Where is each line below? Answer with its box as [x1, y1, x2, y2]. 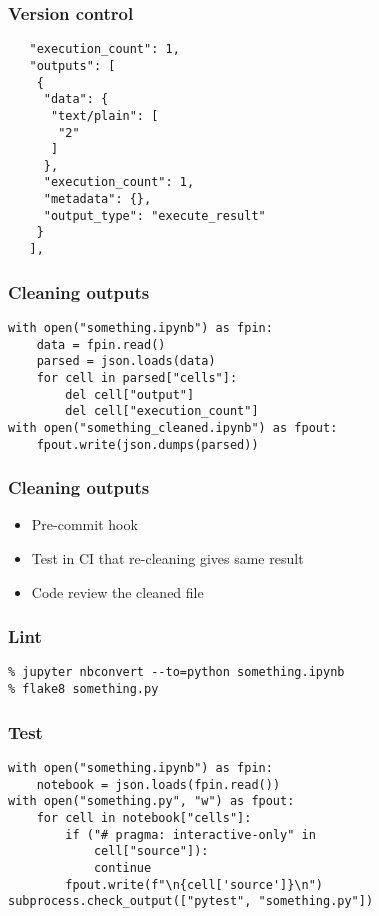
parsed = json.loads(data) [36, 354, 216, 369]
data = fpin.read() [36, 337, 166, 352]
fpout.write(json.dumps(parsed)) [36, 437, 259, 452]
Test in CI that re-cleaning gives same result [31, 548, 304, 569]
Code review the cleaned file [31, 581, 204, 602]
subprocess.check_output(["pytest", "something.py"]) [8, 894, 374, 909]
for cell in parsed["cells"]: [36, 370, 238, 385]
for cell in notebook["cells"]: [36, 810, 252, 825]
